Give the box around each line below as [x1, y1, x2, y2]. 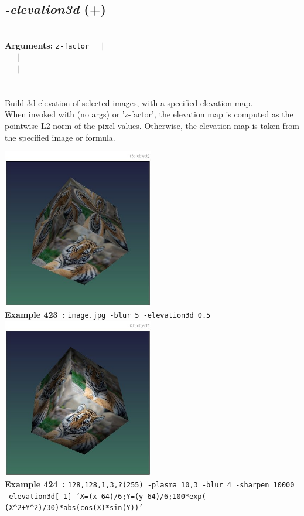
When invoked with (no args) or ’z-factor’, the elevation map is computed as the [5, 108, 293, 120]
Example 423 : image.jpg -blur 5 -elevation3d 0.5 [5, 308, 211, 321]
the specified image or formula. [5, 131, 115, 143]
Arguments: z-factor [5, 39, 90, 51]
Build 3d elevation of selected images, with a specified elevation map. [5, 96, 253, 108]
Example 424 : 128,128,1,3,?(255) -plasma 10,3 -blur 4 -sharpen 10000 [5, 478, 295, 490]
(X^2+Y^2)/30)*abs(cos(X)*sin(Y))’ [5, 504, 144, 512]
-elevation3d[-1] [5, 492, 72, 501]
